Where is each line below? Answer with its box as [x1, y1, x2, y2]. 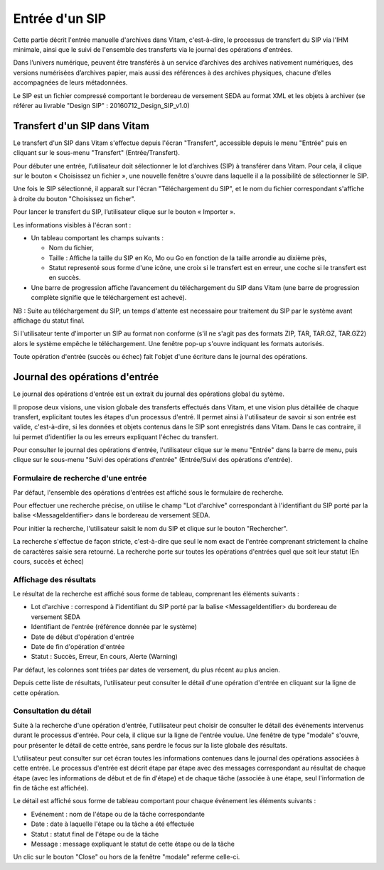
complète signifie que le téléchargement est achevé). [31, 294, 187, 302]
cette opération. [13, 688, 60, 697]
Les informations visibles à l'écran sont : [13, 220, 132, 229]
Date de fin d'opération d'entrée [31, 643, 125, 651]
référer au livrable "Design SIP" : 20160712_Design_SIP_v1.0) [13, 101, 190, 109]
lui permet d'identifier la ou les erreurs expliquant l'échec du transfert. [13, 432, 219, 441]
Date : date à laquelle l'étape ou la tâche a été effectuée [31, 820, 195, 828]
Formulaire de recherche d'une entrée [13, 473, 147, 483]
